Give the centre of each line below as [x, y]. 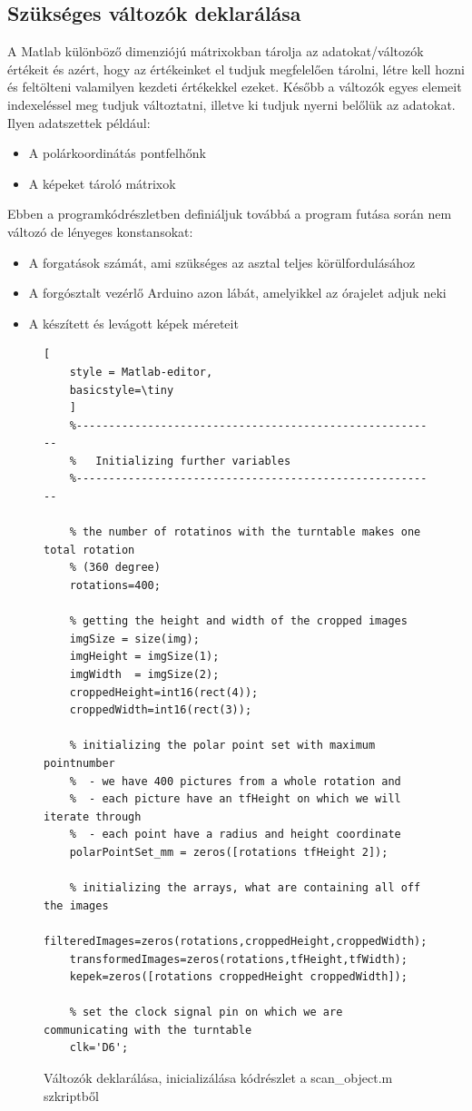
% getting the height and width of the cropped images [238, 621]
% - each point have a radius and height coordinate [235, 835]
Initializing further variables [193, 461]
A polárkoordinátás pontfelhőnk [117, 153]
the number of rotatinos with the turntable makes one [251, 532]
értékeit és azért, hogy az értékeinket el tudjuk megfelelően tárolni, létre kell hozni [236, 69]
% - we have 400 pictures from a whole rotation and [235, 781]
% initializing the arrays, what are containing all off [245, 888]
